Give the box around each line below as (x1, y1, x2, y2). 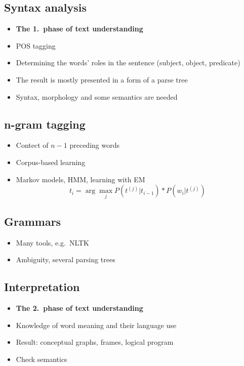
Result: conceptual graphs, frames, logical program (16, 337, 174, 347)
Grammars (4, 213, 61, 229)
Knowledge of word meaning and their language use (16, 319, 177, 330)
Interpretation (4, 279, 80, 295)
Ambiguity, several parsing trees (16, 254, 115, 265)
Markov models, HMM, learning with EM (16, 174, 145, 184)
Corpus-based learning (16, 156, 86, 167)
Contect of (16, 140, 49, 150)
